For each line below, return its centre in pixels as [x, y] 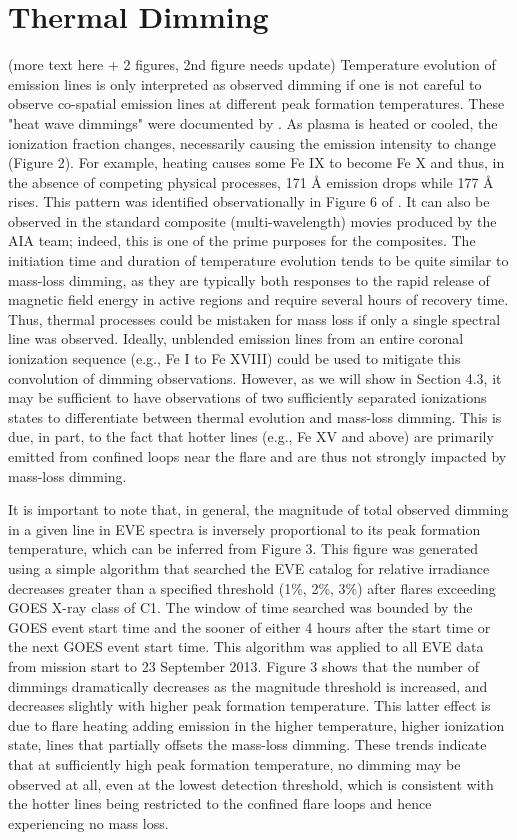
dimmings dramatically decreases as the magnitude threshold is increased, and [248, 685]
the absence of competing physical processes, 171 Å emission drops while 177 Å [251, 181]
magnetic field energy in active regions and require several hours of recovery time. [258, 299]
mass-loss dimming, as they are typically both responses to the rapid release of [249, 279]
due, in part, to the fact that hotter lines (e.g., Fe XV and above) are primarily [251, 436]
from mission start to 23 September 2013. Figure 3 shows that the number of [243, 665]
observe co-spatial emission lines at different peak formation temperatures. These [256, 103]
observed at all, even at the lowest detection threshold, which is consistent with [251, 783]
